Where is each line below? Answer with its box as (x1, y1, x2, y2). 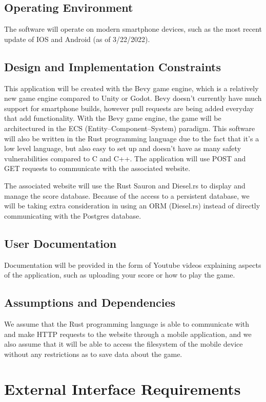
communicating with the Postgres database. (4, 210, 141, 221)
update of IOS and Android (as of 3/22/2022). (4, 33, 150, 44)
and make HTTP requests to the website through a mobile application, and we (4, 328, 252, 339)
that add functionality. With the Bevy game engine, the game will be (4, 113, 221, 123)
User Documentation (4, 235, 117, 251)
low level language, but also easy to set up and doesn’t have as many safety (4, 143, 241, 154)
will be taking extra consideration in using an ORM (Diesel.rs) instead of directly (4, 200, 260, 211)
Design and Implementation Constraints (4, 58, 221, 74)
